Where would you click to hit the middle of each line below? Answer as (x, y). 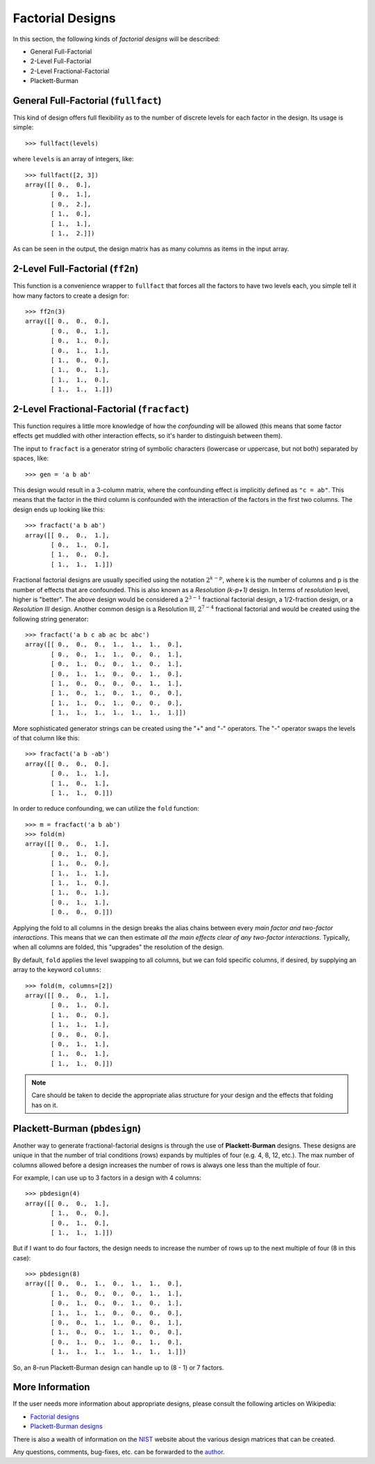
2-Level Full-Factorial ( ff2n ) (76, 269)
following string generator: (51, 619)
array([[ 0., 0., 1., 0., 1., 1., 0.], (104, 1284)
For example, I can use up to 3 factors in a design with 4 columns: (107, 1178)
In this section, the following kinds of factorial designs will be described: (116, 39)
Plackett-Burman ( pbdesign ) (77, 1129)
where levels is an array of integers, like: (73, 159)
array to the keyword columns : (57, 970)
